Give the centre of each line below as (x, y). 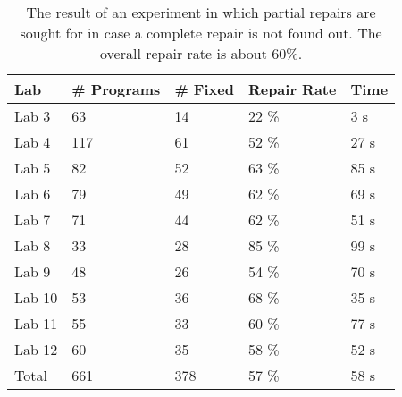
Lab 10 (36, 297)
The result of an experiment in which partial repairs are (201, 12)
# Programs (116, 89)
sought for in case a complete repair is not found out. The (201, 33)
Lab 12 (36, 349)
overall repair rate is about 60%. (201, 53)
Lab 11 (36, 323)
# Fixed (204, 89)
